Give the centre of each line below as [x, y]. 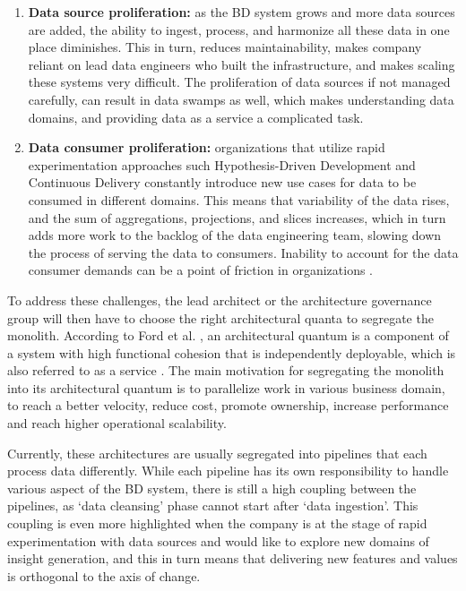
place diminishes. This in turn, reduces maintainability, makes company [225, 47]
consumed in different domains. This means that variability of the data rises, [239, 199]
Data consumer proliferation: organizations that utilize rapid [207, 147]
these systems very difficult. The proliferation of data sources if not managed [239, 82]
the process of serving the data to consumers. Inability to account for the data [243, 252]
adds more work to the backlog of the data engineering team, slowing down [235, 235]
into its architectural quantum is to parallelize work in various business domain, [226, 387]
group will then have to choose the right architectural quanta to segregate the [220, 317]
